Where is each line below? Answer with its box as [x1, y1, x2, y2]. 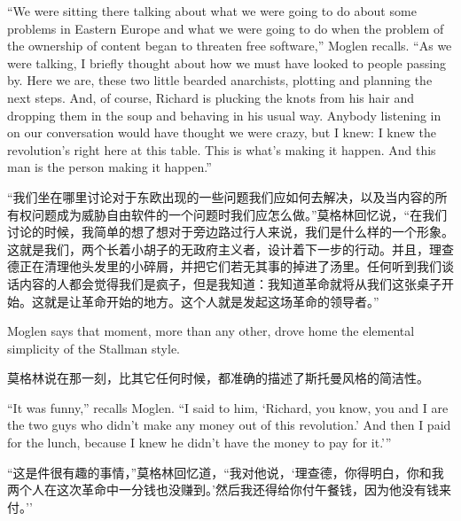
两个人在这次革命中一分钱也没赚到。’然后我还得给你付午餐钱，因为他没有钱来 [7, 480, 451, 499]
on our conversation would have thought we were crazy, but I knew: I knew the [7, 123, 436, 142]
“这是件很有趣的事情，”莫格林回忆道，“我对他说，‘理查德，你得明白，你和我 [7, 463, 444, 481]
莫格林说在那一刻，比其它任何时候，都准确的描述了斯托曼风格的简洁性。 [7, 369, 429, 387]
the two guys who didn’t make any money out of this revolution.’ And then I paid [7, 416, 451, 434]
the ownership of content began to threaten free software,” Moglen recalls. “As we [7, 36, 452, 55]
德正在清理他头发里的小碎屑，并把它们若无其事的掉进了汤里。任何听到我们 [7, 257, 441, 276]
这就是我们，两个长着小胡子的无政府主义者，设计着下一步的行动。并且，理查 [7, 239, 454, 258]
